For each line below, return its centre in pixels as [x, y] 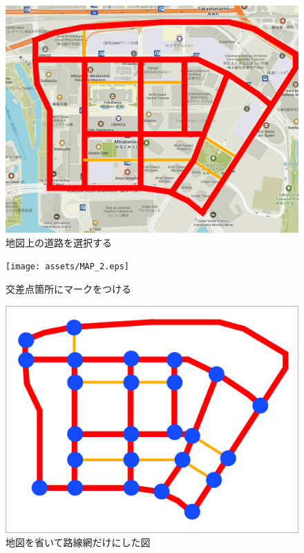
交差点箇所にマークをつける [68, 289]
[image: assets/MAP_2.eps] [67, 267]
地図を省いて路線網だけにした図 [78, 542]
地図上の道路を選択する [59, 242]
